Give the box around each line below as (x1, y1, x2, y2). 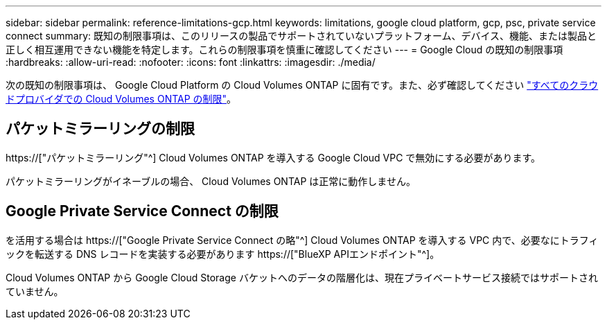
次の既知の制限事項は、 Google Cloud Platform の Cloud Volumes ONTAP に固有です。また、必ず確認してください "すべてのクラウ (6, 79, 599, 91)
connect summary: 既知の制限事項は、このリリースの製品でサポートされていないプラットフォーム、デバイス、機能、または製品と (6, 30, 597, 42)
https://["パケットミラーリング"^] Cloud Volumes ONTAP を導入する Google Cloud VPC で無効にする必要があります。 (6, 151, 541, 164)
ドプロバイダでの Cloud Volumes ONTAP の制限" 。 (6, 93, 237, 105)
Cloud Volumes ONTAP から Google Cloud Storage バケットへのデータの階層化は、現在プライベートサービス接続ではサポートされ (6, 271, 598, 283)
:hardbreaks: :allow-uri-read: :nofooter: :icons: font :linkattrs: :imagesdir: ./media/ (6, 56, 376, 68)
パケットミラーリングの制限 (6, 120, 195, 138)
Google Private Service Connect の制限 (6, 202, 279, 220)
